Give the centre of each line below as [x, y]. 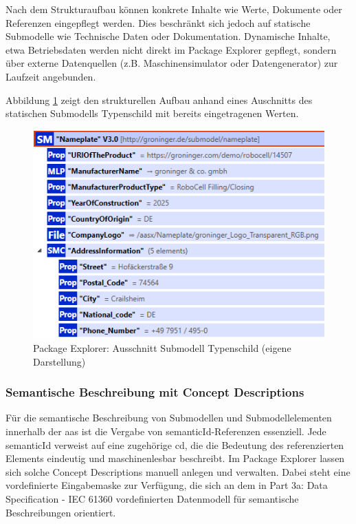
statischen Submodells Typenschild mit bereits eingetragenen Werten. [152, 113]
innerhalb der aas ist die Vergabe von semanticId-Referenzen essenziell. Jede [166, 431]
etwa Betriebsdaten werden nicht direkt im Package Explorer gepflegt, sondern [171, 49]
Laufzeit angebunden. [51, 76]
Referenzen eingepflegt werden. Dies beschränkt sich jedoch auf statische [158, 22]
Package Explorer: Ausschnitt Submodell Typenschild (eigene [162, 347]
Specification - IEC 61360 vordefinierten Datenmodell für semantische [152, 498]
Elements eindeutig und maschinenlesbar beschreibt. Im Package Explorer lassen [175, 458]
